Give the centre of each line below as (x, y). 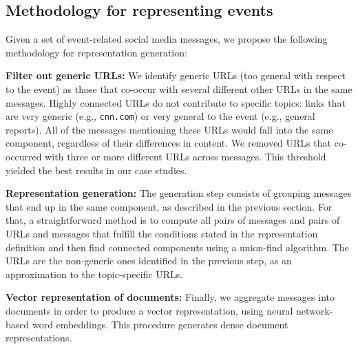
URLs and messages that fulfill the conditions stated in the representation (162, 233)
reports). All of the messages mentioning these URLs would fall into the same (169, 129)
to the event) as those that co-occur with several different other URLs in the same (179, 88)
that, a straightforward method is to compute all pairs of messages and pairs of (173, 220)
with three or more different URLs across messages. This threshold (186, 157)
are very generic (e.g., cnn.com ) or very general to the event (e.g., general (160, 116)
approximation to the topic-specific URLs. (94, 274)
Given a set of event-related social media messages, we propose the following (167, 39)
